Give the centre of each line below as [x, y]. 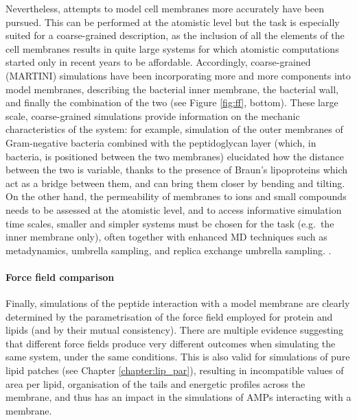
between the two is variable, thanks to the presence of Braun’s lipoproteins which [177, 170]
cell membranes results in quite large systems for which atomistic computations [172, 48]
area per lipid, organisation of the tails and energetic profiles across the [156, 383]
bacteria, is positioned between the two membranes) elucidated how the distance [175, 156]
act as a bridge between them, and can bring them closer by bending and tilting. [175, 183]
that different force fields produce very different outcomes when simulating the [171, 343]
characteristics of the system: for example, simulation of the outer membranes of [174, 129]
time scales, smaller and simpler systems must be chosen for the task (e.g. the [170, 223]
